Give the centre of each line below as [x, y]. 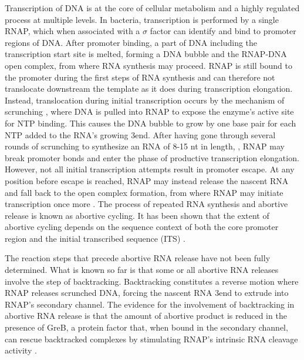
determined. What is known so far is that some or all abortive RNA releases [142, 270]
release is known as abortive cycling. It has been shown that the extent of [137, 215]
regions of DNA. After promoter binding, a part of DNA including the [131, 42]
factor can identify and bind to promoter [223, 31]
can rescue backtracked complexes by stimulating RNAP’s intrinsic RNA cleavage [151, 339]
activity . [21, 350]
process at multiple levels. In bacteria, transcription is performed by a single [142, 19]
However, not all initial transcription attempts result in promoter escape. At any [150, 169]
